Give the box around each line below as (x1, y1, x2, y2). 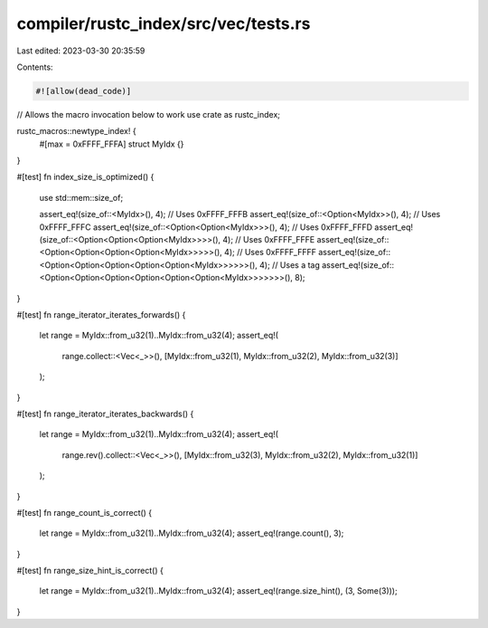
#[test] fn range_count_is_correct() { (16, 507, 153, 518)
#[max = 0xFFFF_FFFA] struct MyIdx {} (39, 138, 184, 149)
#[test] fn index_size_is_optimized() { (16, 172, 155, 183)
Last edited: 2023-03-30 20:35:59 (16, 45, 145, 56)
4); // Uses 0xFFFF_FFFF (224, 247, 316, 258)
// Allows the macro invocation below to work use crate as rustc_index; (16, 109, 280, 119)
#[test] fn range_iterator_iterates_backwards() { (16, 408, 194, 419)
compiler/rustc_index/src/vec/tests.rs (16, 14, 311, 33)
